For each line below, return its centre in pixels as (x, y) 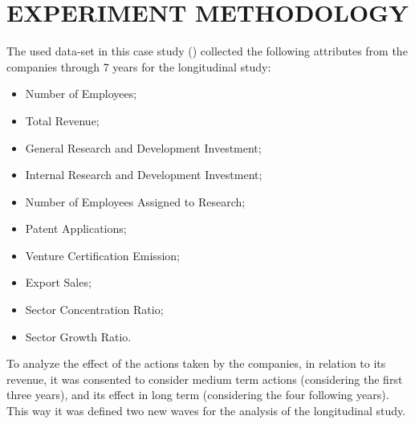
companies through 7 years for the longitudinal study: (139, 66)
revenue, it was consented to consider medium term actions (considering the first (205, 379)
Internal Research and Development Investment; (144, 175)
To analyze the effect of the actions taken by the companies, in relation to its (196, 363)
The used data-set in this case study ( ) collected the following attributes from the (207, 51)
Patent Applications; (76, 228)
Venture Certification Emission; (102, 255)
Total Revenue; (62, 120)
